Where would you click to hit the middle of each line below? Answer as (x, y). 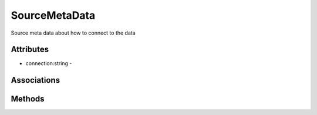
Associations (36, 80)
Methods (28, 99)
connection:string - (49, 63)
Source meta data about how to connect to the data (73, 33)
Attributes (30, 50)
